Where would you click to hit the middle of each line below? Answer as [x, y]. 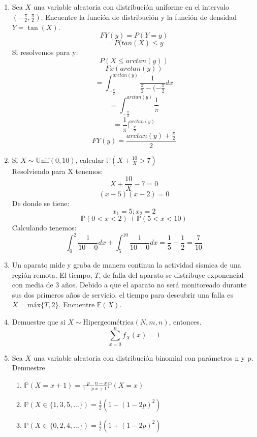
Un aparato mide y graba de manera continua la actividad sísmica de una [126, 265]
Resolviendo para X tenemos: [57, 171]
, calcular [90, 159]
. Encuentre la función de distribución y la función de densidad [139, 17]
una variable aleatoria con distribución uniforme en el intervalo [131, 7]
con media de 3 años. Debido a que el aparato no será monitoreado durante [129, 285]
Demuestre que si [39, 322]
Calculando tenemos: [44, 228]
